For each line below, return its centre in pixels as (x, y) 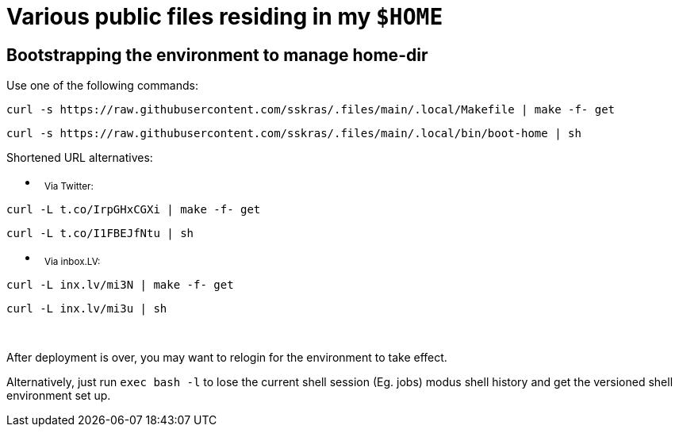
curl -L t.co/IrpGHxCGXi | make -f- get (134, 209)
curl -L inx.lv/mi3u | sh (87, 308)
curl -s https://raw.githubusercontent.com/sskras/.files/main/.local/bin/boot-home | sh (294, 134)
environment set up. (59, 395)
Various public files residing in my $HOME (225, 17)
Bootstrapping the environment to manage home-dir (217, 55)
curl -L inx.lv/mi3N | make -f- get (120, 284)
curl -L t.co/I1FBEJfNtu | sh (100, 233)
